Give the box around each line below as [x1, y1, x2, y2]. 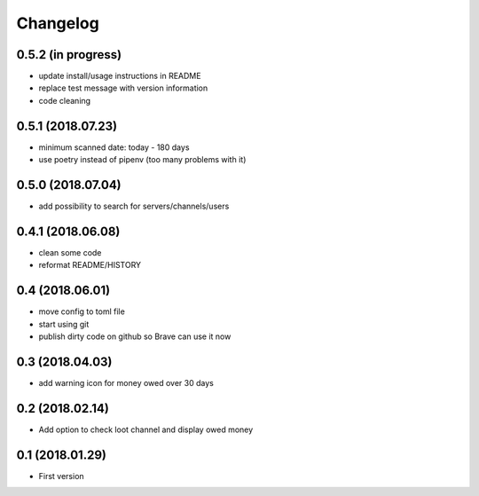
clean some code [38, 247, 102, 257]
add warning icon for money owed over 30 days [38, 377, 215, 388]
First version [38, 470, 84, 481]
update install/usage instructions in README [38, 71, 201, 82]
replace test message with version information [38, 83, 208, 93]
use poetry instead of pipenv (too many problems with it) [38, 154, 247, 165]
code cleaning [38, 95, 91, 106]
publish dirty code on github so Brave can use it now [38, 331, 232, 342]
